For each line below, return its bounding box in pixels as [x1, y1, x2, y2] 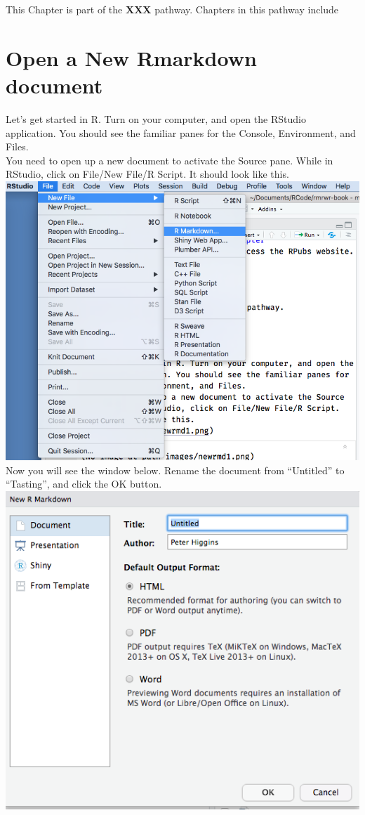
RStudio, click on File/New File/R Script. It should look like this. [6, 167, 289, 181]
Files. [6, 139, 29, 154]
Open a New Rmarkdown [6, 43, 257, 72]
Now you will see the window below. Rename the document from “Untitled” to [6, 462, 345, 477]
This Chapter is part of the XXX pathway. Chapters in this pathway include [6, 2, 339, 16]
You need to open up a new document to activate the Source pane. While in [6, 152, 333, 167]
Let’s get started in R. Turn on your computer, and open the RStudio [6, 111, 306, 126]
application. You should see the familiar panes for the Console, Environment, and [6, 125, 356, 140]
